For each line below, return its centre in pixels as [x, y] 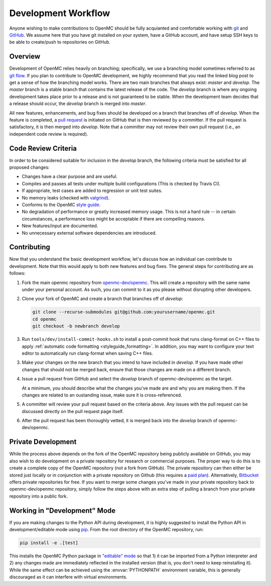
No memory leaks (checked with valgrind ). [66, 198]
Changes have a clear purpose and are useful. [70, 176]
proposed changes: [29, 167]
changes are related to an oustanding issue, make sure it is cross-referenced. [102, 395]
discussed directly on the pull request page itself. [73, 411]
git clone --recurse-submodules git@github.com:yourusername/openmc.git [124, 312]
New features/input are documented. [60, 226]
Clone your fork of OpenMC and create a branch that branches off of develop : [102, 299]
